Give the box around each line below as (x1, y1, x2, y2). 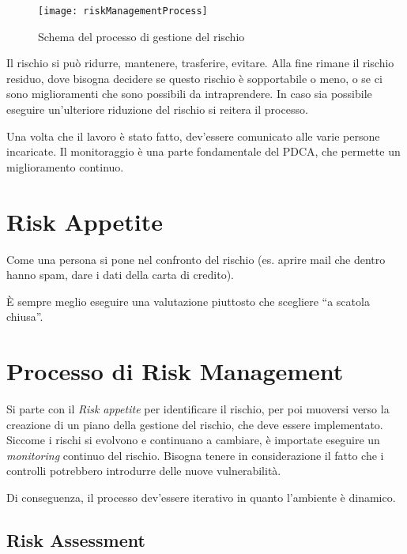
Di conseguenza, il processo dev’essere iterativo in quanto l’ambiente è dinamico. (6, 489, 396, 505)
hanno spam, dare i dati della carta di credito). (6, 266, 234, 283)
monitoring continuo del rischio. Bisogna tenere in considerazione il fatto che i (6, 447, 384, 463)
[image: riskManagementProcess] (38, 6, 208, 17)
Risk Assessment (6, 527, 145, 552)
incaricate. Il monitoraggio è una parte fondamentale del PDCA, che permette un (6, 143, 401, 160)
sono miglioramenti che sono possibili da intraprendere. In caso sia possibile (6, 85, 372, 102)
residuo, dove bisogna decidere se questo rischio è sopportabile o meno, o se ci (6, 70, 383, 86)
